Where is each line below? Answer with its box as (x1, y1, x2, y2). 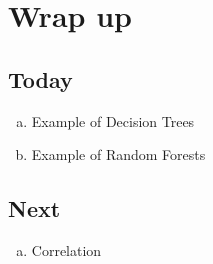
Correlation (31, 239, 102, 260)
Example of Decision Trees (31, 110, 195, 131)
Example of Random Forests (31, 144, 206, 165)
